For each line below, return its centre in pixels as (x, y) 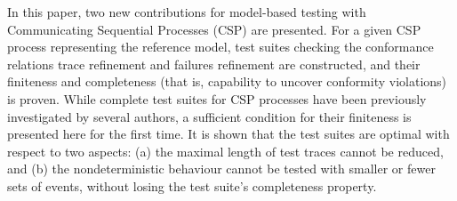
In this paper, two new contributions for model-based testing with (187, 12)
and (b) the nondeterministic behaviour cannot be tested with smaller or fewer (221, 169)
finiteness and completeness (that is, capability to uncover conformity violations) (227, 81)
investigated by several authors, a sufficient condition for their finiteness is (209, 116)
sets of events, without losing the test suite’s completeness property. (192, 185)
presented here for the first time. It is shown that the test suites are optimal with (228, 134)
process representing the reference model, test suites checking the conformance (220, 47)
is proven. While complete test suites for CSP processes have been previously (217, 98)
